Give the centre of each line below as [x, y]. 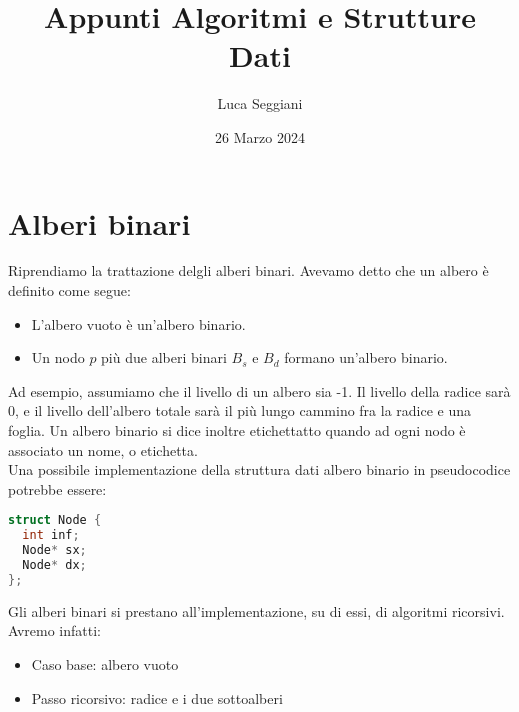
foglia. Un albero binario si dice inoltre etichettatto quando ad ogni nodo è [237, 430]
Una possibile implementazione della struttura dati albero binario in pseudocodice [259, 469]
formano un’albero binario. [366, 357]
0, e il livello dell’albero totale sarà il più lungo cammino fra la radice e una [240, 410]
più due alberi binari [164, 357]
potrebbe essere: [57, 488]
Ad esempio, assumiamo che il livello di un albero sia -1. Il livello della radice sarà [259, 390]
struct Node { [55, 520]
